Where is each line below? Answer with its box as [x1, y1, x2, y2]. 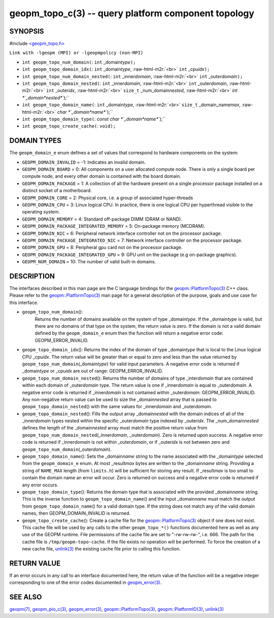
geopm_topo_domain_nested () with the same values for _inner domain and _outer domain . [22, 404, 213, 410]
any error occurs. [22, 482, 58, 488]
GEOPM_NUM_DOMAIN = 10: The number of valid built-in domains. [22, 259, 156, 265]
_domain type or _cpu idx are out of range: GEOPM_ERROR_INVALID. [22, 368, 163, 374]
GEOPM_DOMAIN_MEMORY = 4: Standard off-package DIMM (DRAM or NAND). [22, 216, 183, 222]
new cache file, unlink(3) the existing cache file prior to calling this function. [22, 546, 181, 552]
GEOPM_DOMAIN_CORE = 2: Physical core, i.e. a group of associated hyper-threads [22, 195, 193, 201]
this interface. [9, 299, 39, 305]
